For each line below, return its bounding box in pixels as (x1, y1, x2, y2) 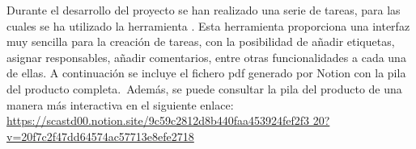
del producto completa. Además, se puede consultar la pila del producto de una (6, 80, 402, 97)
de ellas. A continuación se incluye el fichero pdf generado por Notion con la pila (6, 64, 406, 81)
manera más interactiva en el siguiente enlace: (6, 96, 234, 113)
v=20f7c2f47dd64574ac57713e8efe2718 (6, 127, 194, 144)
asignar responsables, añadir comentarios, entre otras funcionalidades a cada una (6, 48, 406, 65)
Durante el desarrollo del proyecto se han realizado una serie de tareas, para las (6, 2, 401, 18)
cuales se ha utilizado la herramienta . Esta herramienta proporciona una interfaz (6, 17, 410, 34)
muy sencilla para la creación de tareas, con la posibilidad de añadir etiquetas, (6, 33, 395, 50)
